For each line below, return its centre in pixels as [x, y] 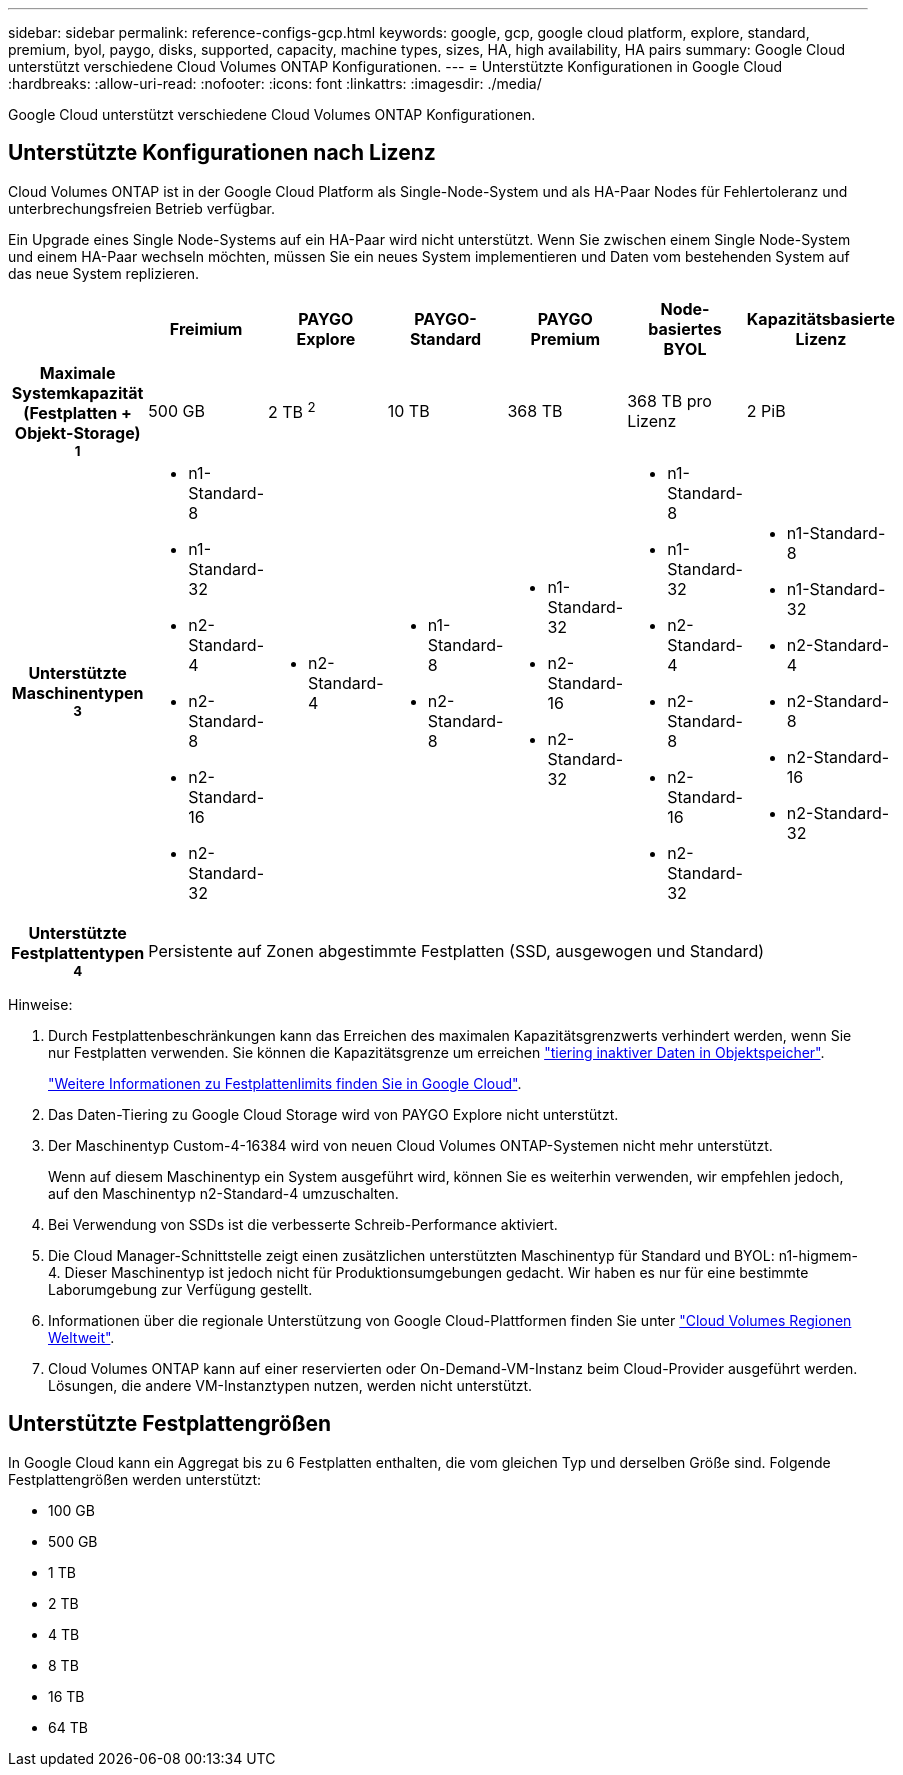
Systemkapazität [77, 392]
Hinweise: [40, 1004]
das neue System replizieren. [103, 273]
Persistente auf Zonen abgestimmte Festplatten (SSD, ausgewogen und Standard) [456, 950]
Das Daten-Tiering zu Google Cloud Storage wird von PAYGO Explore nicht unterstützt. [333, 1114]
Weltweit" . [81, 1337]
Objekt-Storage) [77, 432]
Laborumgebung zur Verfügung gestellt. [180, 1289]
